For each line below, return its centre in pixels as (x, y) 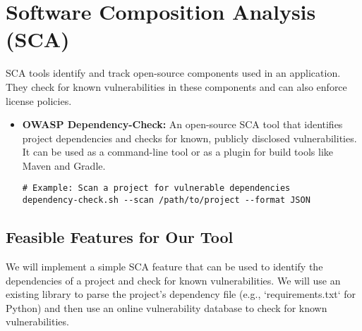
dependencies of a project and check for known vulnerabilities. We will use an (173, 280)
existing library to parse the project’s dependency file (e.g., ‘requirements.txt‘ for (181, 294)
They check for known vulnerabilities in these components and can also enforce (176, 86)
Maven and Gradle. (64, 165)
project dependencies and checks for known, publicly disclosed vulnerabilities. (189, 138)
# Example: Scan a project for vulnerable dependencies (156, 188)
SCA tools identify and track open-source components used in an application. (173, 73)
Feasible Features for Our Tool (120, 237)
